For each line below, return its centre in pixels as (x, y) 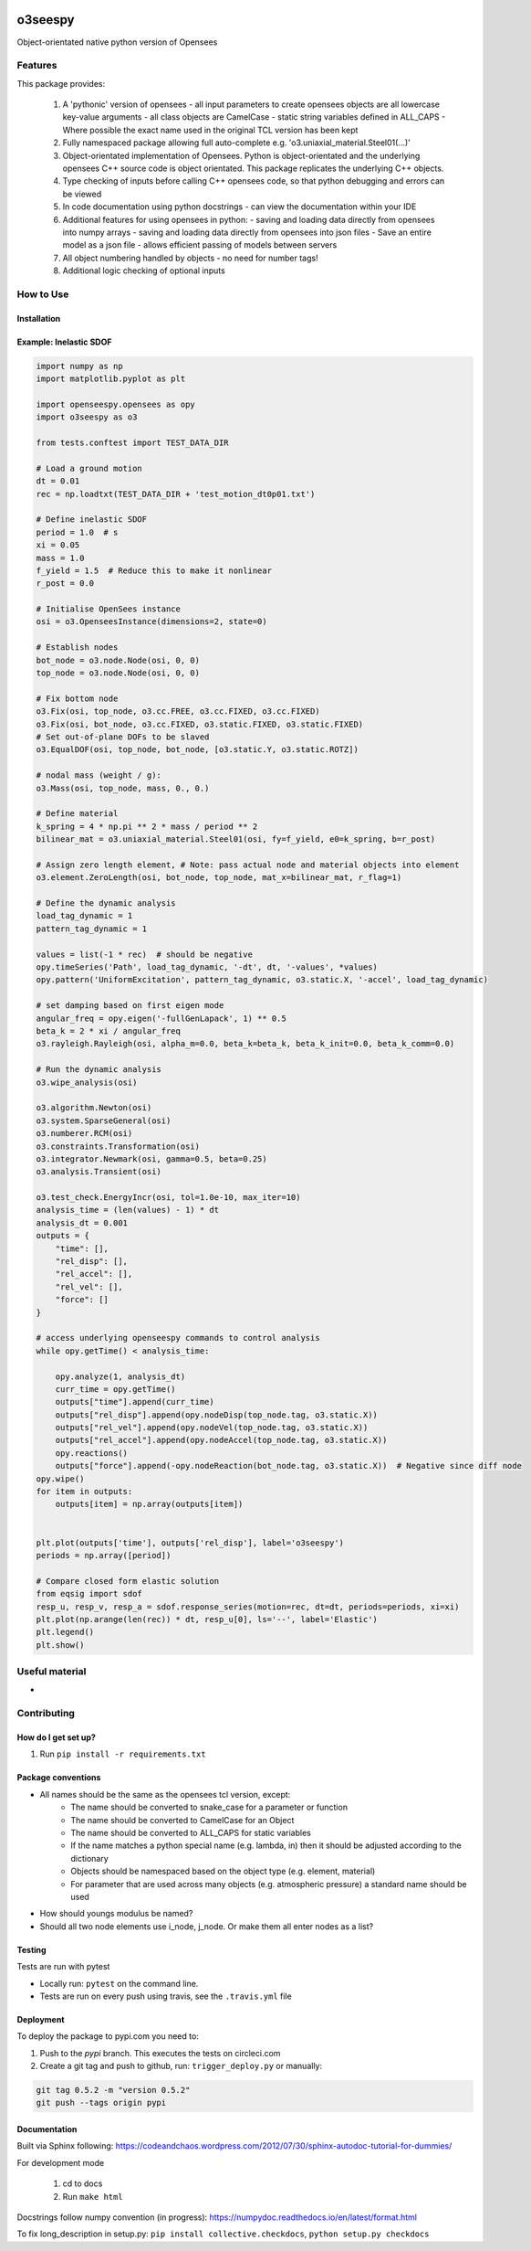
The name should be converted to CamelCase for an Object (182, 1820)
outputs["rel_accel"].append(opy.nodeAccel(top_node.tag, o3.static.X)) (221, 1440)
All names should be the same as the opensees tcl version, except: (165, 1794)
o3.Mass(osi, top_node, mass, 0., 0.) (123, 788)
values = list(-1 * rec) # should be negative (144, 954)
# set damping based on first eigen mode (130, 1006)
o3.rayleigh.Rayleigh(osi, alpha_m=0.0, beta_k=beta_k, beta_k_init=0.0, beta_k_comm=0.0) (245, 1044)
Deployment (41, 2019)
